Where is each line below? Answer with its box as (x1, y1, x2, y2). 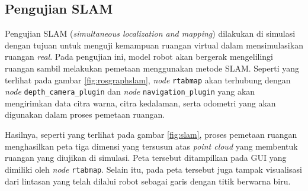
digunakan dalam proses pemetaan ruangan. (5, 108, 165, 121)
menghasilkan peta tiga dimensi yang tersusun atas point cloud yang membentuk (5, 140, 298, 152)
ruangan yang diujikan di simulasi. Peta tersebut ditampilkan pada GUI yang (5, 151, 287, 164)
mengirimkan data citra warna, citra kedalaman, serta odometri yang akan (5, 96, 276, 109)
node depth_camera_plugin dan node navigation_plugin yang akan (5, 85, 255, 98)
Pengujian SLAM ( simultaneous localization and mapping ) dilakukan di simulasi (5, 27, 296, 40)
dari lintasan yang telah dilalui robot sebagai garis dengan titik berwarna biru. (5, 174, 291, 187)
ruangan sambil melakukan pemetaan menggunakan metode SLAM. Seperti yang (5, 61, 299, 74)
